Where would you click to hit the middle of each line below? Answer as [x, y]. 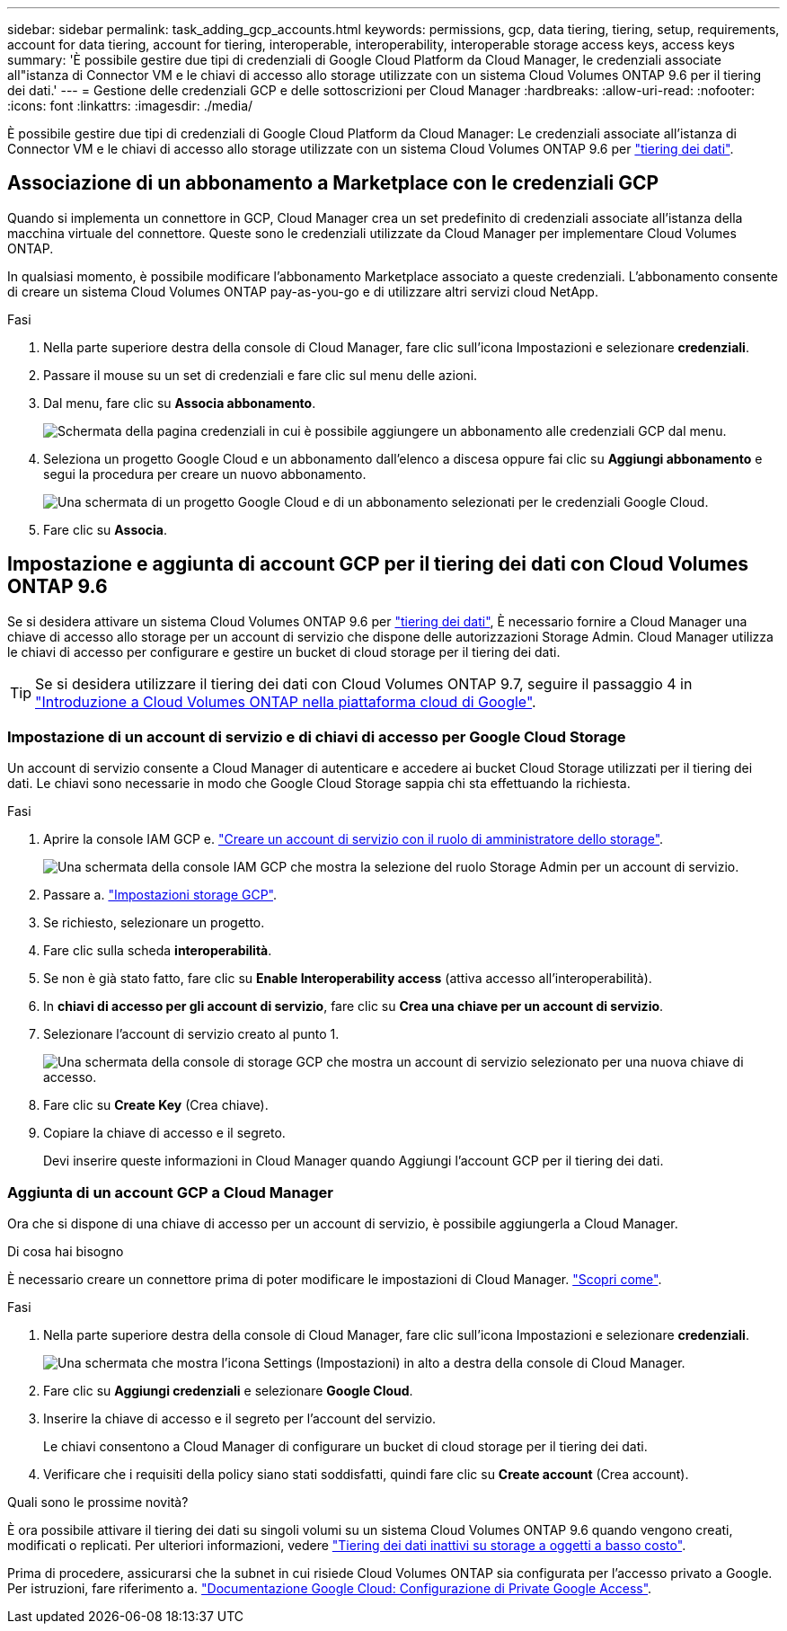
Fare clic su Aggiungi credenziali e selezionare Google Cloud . [228, 1391]
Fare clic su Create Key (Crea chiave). [156, 1105]
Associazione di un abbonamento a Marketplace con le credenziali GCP [333, 183]
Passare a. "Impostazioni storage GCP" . [160, 895]
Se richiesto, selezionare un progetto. [154, 923]
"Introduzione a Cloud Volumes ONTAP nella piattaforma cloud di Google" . [286, 701]
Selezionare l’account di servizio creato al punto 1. [191, 1034]
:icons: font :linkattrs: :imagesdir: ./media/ [130, 106]
